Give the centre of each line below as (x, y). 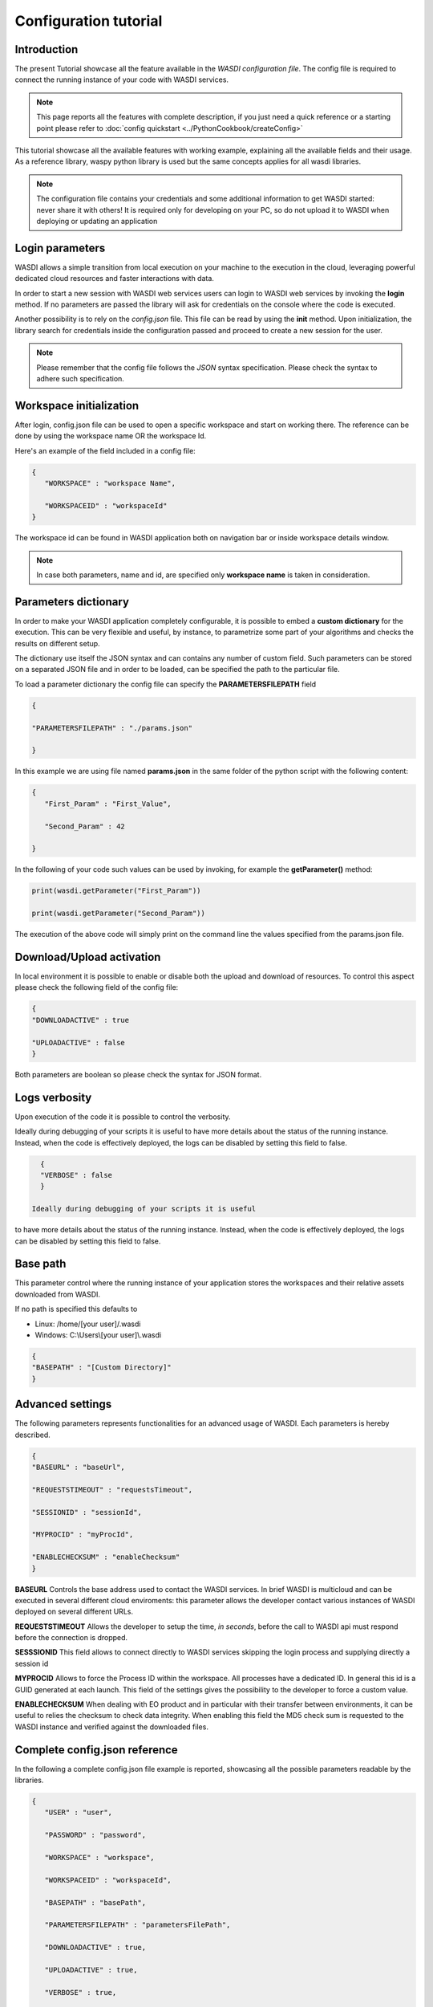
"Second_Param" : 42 (85, 826)
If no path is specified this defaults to (76, 1309)
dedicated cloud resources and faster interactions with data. (114, 279)
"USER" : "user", (78, 1813)
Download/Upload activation (88, 957)
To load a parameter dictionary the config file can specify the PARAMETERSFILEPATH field (166, 684)
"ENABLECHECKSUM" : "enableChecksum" (106, 1557)
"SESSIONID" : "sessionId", (87, 1512)
